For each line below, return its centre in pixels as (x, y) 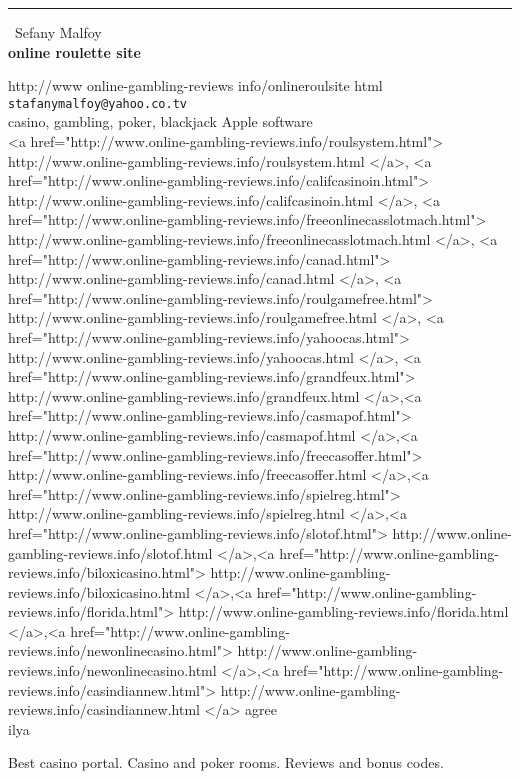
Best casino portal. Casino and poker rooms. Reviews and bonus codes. (226, 762)
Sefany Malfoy (58, 32)
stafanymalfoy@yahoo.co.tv (97, 103)
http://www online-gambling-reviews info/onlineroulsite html (195, 85)
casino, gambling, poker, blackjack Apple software (160, 121)
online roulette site (74, 51)
